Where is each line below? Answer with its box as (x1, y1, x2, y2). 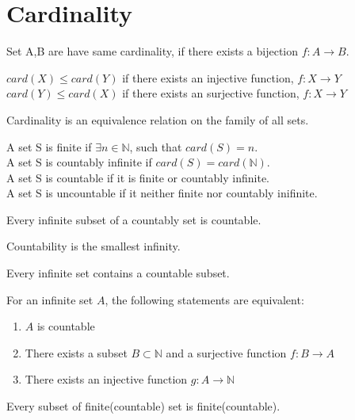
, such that (129, 138, 182, 155)
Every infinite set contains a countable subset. (6, 265, 230, 281)
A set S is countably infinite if (6, 154, 152, 170)
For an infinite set (6, 291, 94, 307)
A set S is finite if (6, 138, 92, 155)
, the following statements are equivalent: (105, 291, 304, 307)
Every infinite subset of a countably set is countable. (6, 211, 261, 227)
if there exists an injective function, (122, 69, 294, 86)
